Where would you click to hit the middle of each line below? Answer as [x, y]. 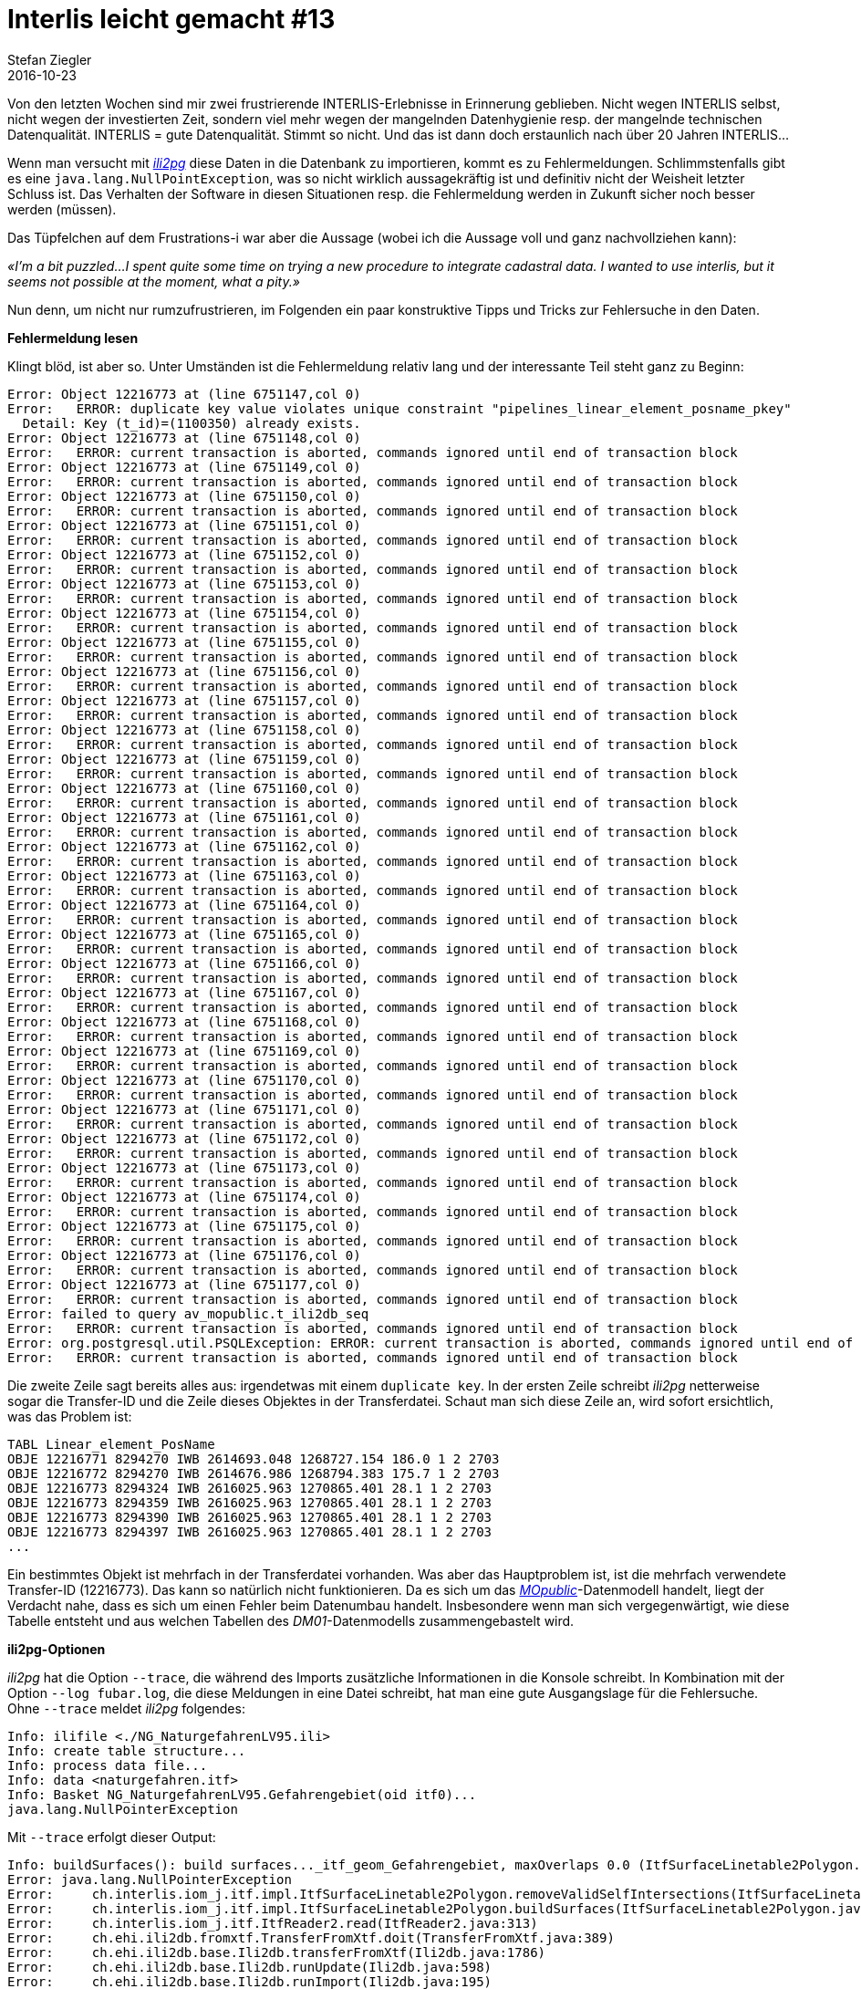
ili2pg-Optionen [57, 1649]
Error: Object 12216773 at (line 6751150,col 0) [184, 496]
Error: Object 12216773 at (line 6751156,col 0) [184, 671]
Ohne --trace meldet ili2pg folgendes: [126, 1708]
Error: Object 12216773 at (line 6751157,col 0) [184, 700]
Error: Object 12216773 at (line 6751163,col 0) [184, 875]
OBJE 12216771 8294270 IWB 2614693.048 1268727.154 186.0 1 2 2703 [254, 1458]
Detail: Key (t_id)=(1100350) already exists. [192, 423]
